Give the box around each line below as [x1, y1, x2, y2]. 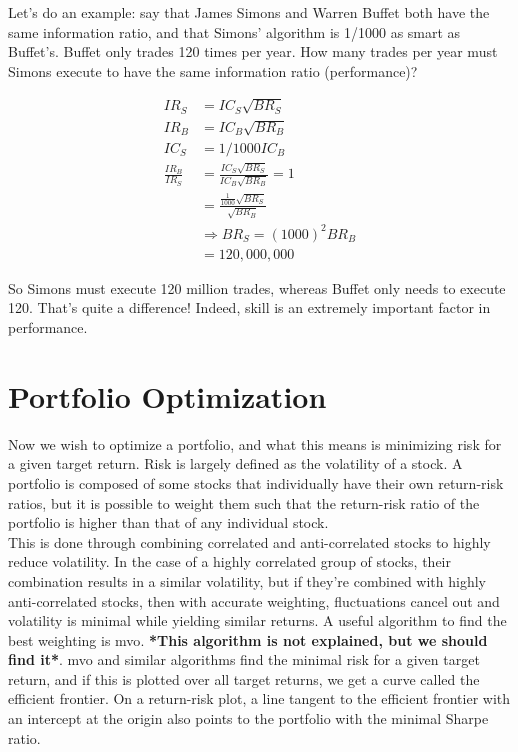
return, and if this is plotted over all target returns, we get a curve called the [8, 668, 480, 689]
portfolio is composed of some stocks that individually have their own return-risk [8, 472, 504, 493]
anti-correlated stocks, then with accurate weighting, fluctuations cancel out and [8, 590, 500, 611]
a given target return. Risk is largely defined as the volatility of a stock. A [8, 453, 463, 474]
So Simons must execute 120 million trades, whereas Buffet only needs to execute [8, 277, 506, 298]
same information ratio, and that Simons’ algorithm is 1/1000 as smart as [8, 21, 461, 42]
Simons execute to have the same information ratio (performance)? [8, 60, 418, 81]
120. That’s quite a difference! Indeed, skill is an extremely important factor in [8, 297, 491, 318]
